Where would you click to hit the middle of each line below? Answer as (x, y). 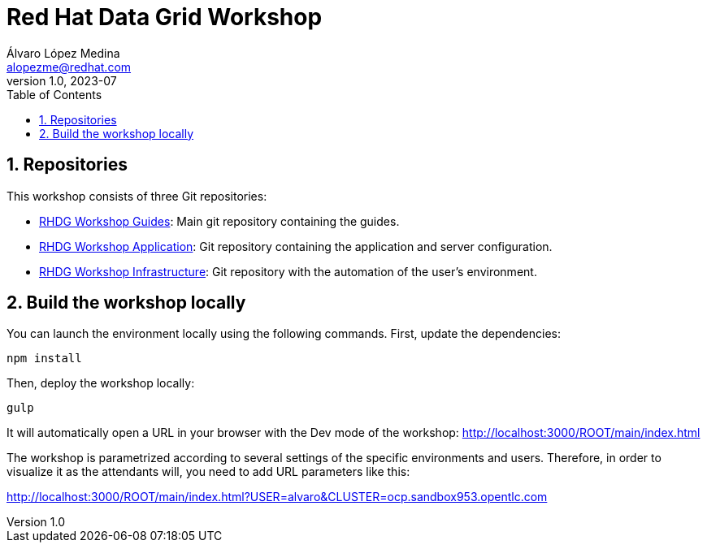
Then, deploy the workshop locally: (101, 383)
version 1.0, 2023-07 (62, 80)
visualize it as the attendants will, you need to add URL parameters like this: (208, 472)
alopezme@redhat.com (69, 67)
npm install (44, 359)
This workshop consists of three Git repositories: (137, 196)
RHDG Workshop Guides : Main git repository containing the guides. (219, 221)
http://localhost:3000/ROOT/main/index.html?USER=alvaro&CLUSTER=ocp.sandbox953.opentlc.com (277, 497)
